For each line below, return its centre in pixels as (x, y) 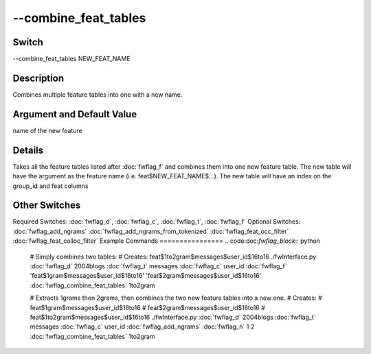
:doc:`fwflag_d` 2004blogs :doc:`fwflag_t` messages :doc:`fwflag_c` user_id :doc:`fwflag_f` (158, 266)
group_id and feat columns (50, 186)
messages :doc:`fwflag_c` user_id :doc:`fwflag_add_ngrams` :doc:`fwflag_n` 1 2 (142, 327)
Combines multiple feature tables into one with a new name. (98, 94)
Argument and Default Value (75, 114)
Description (38, 78)
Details (28, 150)
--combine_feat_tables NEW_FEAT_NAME (71, 59)
